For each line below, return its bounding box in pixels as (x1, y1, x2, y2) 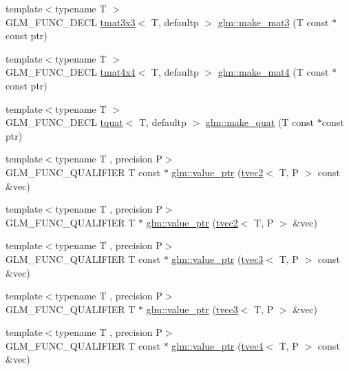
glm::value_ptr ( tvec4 (171, 338, 264, 352)
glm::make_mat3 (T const (218, 14, 329, 29)
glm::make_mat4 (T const (218, 65, 329, 79)
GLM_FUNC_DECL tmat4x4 (6, 65, 136, 79)
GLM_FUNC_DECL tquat (6, 115, 123, 129)
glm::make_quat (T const (205, 115, 315, 129)
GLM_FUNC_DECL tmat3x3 (6, 14, 136, 29)
